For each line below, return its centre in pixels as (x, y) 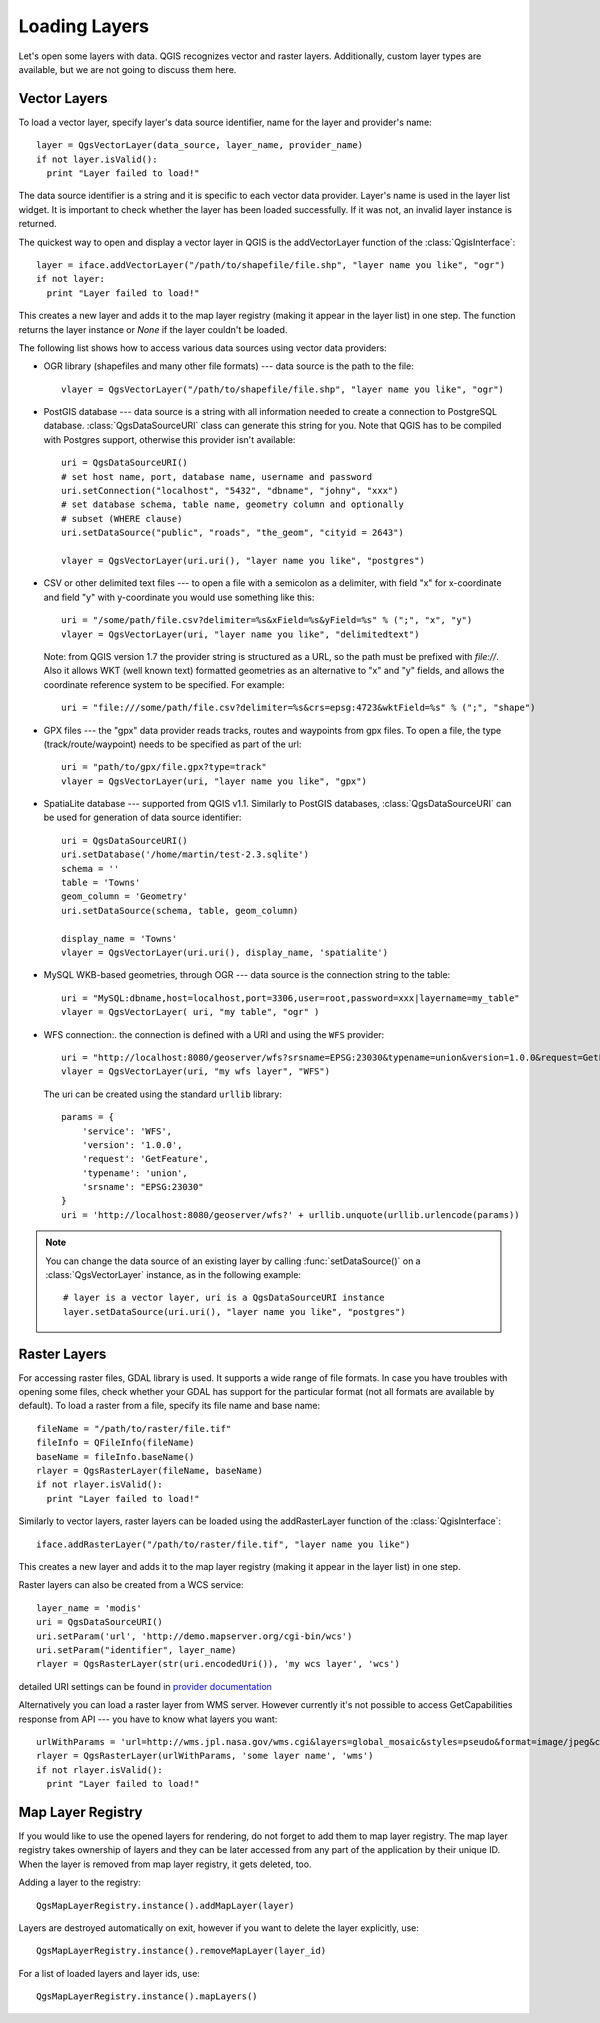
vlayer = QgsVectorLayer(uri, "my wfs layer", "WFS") (195, 1071)
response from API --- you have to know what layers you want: (148, 1719)
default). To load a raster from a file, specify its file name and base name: (169, 1406)
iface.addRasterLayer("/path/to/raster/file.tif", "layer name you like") (223, 1544)
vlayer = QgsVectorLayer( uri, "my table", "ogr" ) (190, 1012)
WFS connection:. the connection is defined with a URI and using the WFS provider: (214, 1034)
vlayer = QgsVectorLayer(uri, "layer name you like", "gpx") (214, 781)
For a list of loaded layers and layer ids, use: (109, 1973)
